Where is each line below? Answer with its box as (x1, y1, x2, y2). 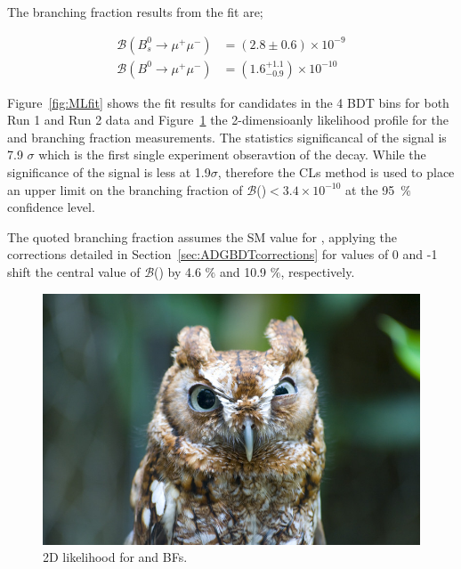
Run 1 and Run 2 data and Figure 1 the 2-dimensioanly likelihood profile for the (7, 110, 449, 129)
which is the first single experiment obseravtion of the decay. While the (38, 145, 426, 164)
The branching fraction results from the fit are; (7, 3, 263, 20)
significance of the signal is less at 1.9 (7, 163, 211, 182)
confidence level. (7, 198, 95, 216)
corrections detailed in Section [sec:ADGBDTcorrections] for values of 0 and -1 (7, 245, 438, 264)
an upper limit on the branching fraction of (7, 180, 243, 199)
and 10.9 (219, 263, 267, 280)
